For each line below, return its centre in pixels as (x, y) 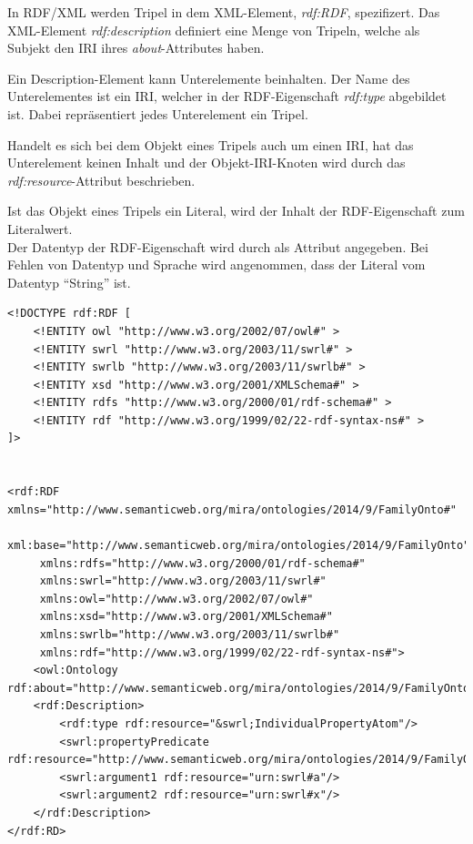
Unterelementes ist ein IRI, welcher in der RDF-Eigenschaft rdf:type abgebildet (227, 96)
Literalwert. (40, 228)
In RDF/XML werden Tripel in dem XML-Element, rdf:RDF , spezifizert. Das (224, 12)
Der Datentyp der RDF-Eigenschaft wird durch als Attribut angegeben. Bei (218, 246)
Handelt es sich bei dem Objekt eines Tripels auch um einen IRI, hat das (211, 144)
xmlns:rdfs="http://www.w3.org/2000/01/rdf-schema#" (202, 563)
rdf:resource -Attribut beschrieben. (101, 180)
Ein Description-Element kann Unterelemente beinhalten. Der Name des (209, 78)
